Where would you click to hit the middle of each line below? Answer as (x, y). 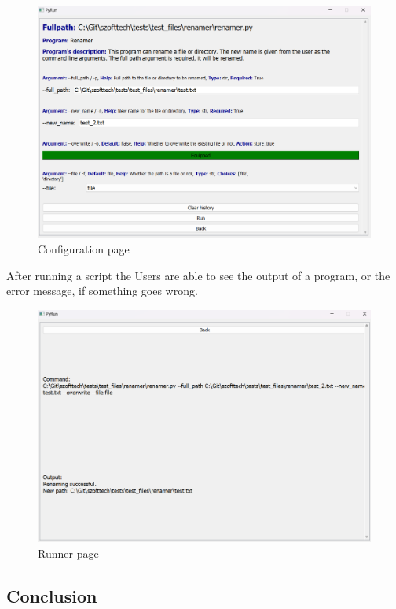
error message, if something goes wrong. (102, 291)
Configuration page (84, 248)
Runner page (68, 553)
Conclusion (52, 595)
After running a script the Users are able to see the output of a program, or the (198, 275)
